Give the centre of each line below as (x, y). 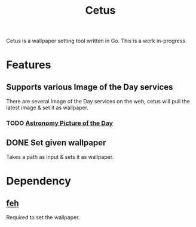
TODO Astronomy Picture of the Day (60, 123)
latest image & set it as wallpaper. (47, 108)
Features (29, 65)
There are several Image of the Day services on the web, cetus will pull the (98, 102)
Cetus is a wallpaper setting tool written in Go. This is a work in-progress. (97, 41)
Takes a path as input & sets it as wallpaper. (60, 157)
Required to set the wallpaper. (43, 217)
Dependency (39, 181)
